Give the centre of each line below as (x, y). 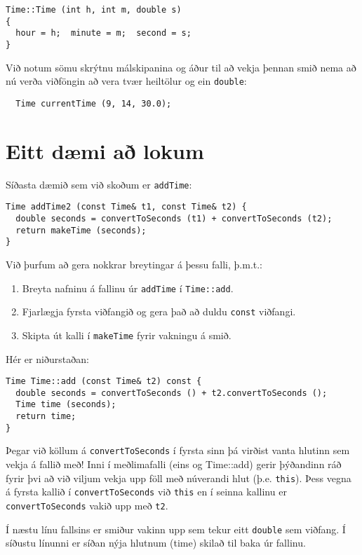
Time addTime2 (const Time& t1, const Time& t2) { (126, 207)
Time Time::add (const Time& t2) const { (104, 382)
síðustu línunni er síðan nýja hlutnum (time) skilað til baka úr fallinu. (156, 543)
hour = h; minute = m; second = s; (103, 33)
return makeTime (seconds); (81, 230)
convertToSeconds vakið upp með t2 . (87, 505)
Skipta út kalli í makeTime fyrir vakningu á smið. (127, 335)
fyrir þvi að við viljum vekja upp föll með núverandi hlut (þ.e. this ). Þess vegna (179, 478)
